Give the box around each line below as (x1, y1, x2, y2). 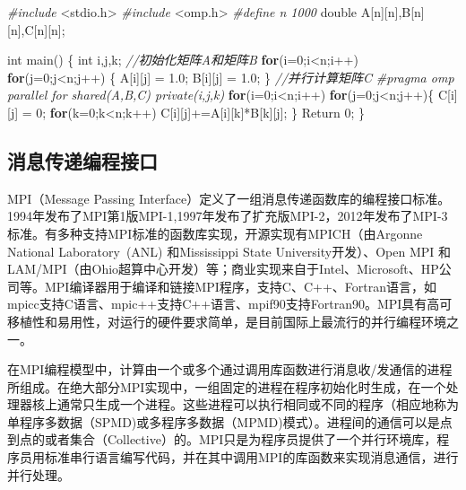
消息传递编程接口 (7, 146, 158, 174)
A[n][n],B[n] (360, 3, 425, 21)
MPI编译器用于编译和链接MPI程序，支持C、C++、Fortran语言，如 (44, 276, 437, 295)
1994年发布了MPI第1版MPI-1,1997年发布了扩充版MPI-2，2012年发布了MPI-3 (7, 206, 448, 225)
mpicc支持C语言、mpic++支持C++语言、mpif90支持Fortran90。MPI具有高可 (7, 294, 453, 313)
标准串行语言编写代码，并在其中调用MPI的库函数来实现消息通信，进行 (44, 448, 459, 467)
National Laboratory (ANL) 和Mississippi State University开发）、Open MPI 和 (7, 241, 452, 260)
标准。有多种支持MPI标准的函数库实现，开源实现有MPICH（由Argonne (7, 223, 423, 242)
